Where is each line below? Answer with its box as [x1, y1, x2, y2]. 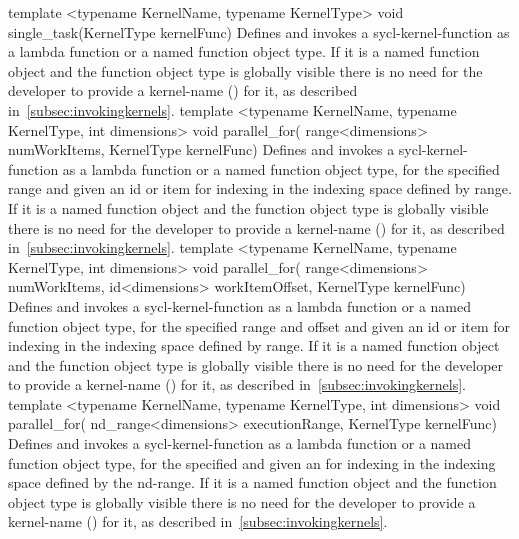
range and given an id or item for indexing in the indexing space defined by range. [8, 178, 512, 199]
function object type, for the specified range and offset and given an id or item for [8, 315, 510, 336]
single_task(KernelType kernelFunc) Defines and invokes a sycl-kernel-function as [8, 21, 510, 42]
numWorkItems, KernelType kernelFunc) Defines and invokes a [8, 139, 395, 160]
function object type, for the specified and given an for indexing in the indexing [8, 452, 496, 473]
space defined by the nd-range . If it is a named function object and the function [8, 472, 497, 493]
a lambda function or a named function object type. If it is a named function [8, 41, 480, 62]
